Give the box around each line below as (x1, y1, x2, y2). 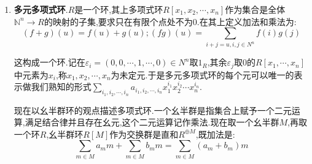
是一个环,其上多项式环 (74, 3, 163, 15)
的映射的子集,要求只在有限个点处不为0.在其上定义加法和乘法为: (44, 15, 297, 28)
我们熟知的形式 (31, 80, 92, 93)
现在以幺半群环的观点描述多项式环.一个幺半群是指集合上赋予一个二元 (14, 103, 292, 116)
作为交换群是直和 (109, 127, 179, 140)
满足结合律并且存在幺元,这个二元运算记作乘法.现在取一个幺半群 (25, 116, 279, 129)
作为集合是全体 (225, 3, 286, 15)
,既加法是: (195, 127, 235, 140)
